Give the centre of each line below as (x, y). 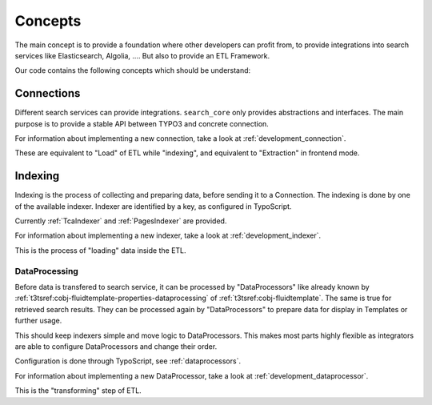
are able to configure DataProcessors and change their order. (116, 346)
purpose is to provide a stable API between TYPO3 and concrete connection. (142, 123)
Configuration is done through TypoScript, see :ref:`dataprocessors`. (128, 361)
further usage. (38, 321)
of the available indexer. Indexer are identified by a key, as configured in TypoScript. (153, 206)
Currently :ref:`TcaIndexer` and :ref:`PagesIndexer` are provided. (121, 221)
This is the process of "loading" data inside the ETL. (101, 250)
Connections (48, 93)
